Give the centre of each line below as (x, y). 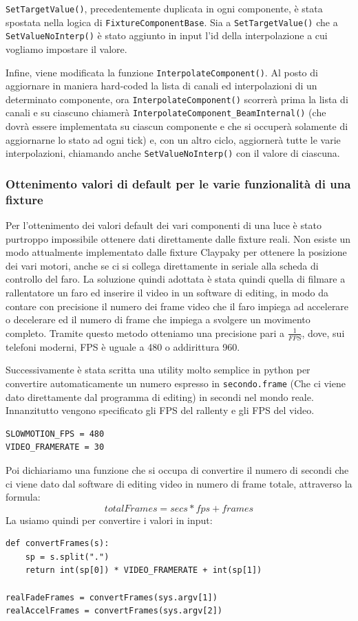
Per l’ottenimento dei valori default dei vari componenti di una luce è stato (164, 225)
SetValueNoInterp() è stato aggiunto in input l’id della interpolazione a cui (167, 35)
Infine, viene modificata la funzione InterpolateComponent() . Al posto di (162, 72)
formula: (23, 497)
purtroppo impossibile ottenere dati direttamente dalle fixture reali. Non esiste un (178, 238)
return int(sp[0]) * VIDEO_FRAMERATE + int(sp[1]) (144, 570)
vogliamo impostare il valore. (66, 48)
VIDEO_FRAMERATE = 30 (55, 447)
